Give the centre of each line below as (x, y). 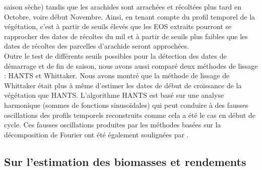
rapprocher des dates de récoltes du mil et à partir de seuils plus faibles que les (126, 36)
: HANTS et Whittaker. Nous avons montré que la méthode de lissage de (117, 75)
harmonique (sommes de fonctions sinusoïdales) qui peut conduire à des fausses (126, 105)
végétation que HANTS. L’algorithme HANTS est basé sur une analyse (114, 95)
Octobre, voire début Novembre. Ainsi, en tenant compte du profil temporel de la (130, 16)
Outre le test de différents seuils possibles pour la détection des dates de (115, 55)
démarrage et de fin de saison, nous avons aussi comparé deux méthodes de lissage (131, 65)
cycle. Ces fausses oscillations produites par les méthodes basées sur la (113, 125)
